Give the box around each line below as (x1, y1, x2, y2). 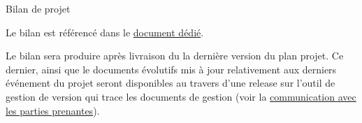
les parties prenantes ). (6, 103, 100, 117)
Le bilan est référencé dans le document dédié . (6, 24, 204, 39)
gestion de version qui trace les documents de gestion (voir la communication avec (6, 89, 356, 103)
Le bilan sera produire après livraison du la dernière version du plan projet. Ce (6, 48, 344, 63)
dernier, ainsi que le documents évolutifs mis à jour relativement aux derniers (6, 61, 337, 76)
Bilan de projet (6, 1, 71, 15)
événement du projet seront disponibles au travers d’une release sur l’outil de (6, 75, 335, 90)
